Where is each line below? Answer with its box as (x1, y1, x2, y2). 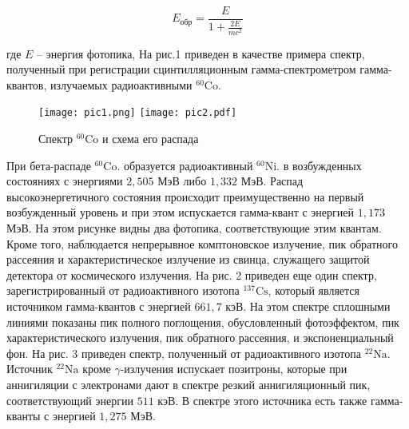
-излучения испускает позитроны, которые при (120, 360, 347, 377)
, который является (268, 282, 359, 299)
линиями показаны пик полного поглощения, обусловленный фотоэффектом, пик (6, 313, 399, 330)
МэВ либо (157, 173, 207, 189)
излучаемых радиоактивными (50, 76, 193, 93)
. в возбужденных (276, 157, 362, 173)
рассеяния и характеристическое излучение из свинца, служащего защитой (6, 251, 370, 268)
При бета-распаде (6, 157, 92, 173)
